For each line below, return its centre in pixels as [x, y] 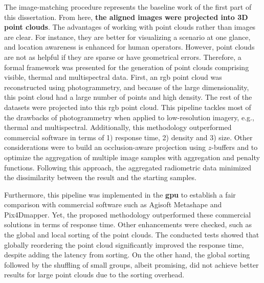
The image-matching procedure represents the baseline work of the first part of [128, 7]
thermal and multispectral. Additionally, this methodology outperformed [118, 127]
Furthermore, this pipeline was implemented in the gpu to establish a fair [120, 194]
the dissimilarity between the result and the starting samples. [100, 177]
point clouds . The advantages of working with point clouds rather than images [130, 27]
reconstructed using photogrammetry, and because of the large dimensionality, [127, 87]
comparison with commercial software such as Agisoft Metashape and [113, 204]
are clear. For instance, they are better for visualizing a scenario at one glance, [127, 37]
